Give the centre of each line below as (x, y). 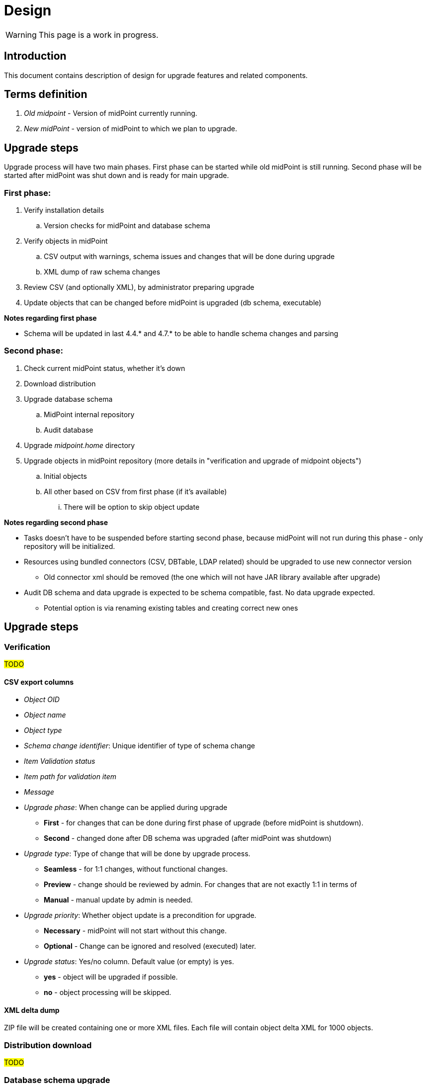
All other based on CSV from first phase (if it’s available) (135, 491)
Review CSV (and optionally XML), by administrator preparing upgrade (139, 287)
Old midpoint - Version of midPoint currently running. (111, 113)
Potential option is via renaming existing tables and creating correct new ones (171, 608)
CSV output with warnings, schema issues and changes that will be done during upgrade (189, 257)
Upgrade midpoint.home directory (80, 445)
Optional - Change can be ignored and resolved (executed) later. (150, 946)
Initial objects (65, 476)
